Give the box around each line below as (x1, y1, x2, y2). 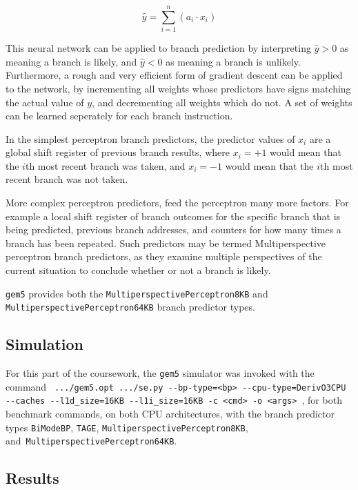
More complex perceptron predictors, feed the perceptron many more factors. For (6, 195, 349, 210)
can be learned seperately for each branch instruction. (6, 108, 233, 123)
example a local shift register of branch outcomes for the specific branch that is (6, 208, 341, 223)
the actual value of (6, 95, 84, 109)
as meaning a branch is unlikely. (166, 54, 301, 68)
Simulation (6, 333, 84, 355)
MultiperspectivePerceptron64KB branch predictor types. (6, 300, 255, 314)
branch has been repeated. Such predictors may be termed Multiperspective (6, 235, 326, 250)
